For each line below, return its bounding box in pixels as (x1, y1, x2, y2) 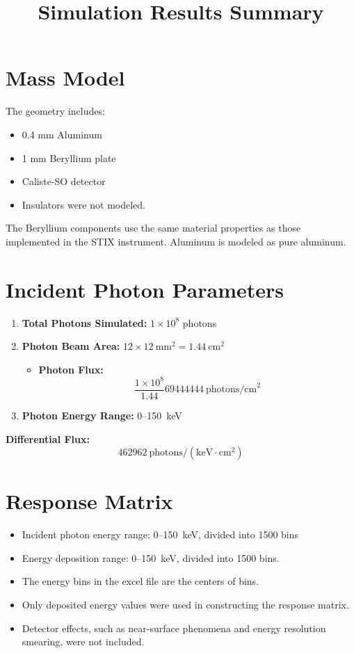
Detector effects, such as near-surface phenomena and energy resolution (22, 620, 326, 635)
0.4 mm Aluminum (22, 127, 102, 141)
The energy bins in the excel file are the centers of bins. (22, 574, 259, 588)
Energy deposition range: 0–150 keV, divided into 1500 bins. (22, 550, 280, 565)
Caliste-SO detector (22, 174, 106, 188)
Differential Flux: (6, 431, 90, 446)
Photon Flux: (38, 362, 104, 376)
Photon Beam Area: (22, 339, 120, 353)
